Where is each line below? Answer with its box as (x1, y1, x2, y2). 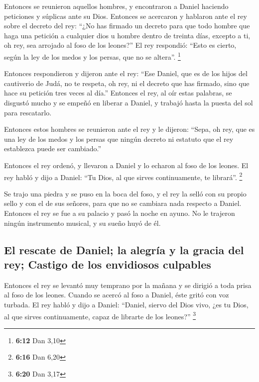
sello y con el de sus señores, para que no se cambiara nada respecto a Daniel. (4, 198, 242, 208)
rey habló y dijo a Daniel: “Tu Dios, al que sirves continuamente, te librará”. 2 (4, 170, 243, 182)
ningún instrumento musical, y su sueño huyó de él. (4, 217, 161, 228)
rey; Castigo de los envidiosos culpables (4, 256, 211, 272)
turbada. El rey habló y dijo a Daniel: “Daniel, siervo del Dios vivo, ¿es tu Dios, (4, 299, 249, 309)
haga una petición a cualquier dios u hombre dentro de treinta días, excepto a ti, (4, 30, 251, 40)
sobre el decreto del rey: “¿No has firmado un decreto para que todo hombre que (4, 20, 250, 31)
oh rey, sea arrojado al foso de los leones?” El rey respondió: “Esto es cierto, (4, 40, 237, 50)
